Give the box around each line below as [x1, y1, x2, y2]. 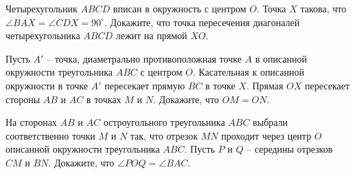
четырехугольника [5, 28, 80, 43]
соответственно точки [5, 128, 95, 142]
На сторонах [5, 115, 57, 129]
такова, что [300, 1, 347, 15]
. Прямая [246, 78, 284, 92]
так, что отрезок [130, 128, 198, 142]
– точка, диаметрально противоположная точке [47, 51, 242, 65]
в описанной [255, 51, 308, 65]
